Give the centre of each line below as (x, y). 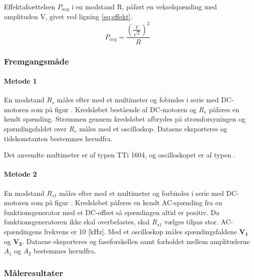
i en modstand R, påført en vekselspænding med (144, 6)
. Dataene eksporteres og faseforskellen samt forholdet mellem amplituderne (136, 241)
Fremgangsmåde (37, 61)
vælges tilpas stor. (191, 222)
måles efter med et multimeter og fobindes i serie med (138, 100)
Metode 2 (21, 174)
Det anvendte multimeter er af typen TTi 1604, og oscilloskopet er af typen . (120, 155)
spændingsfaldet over (35, 128)
